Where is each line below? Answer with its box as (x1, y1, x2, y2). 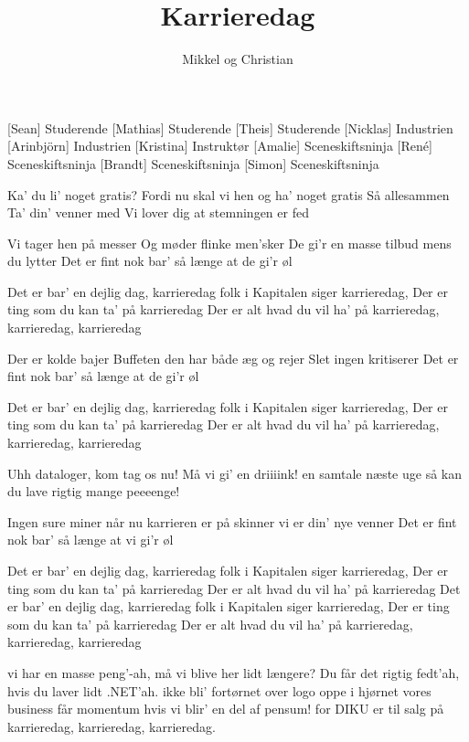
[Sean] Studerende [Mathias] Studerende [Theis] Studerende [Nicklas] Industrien (7, 118, 453, 137)
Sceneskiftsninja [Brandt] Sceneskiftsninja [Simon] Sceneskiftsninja (7, 154, 379, 173)
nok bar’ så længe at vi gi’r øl (7, 530, 174, 549)
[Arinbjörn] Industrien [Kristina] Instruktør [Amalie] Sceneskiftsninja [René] (7, 136, 432, 155)
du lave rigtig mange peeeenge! (7, 482, 180, 501)
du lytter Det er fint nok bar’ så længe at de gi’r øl (7, 251, 293, 270)
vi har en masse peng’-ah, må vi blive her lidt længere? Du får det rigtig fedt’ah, (7, 662, 460, 682)
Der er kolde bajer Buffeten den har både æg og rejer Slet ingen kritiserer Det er (7, 348, 459, 367)
